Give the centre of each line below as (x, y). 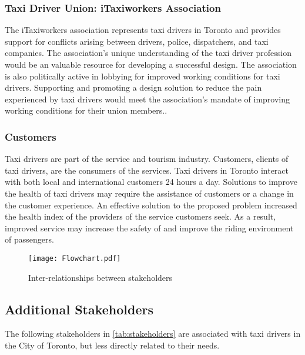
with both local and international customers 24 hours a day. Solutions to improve (151, 182)
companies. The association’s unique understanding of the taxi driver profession (148, 53)
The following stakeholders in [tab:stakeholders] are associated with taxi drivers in (153, 334)
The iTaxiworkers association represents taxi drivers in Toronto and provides (143, 30)
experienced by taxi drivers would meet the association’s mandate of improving (148, 99)
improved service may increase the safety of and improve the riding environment (149, 228)
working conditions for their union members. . (86, 110)
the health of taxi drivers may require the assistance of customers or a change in (149, 193)
